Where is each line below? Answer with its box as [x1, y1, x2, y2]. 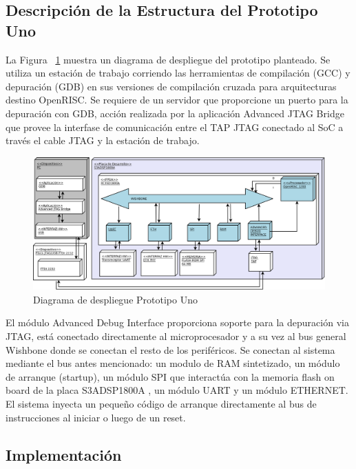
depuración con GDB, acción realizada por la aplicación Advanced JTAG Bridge [6, 106, 344, 120]
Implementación [6, 443, 122, 465]
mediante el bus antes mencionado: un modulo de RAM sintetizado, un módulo [6, 356, 340, 370]
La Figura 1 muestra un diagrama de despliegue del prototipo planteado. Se [6, 52, 331, 66]
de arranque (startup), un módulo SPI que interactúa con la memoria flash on [6, 369, 335, 383]
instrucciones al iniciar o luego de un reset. [6, 410, 186, 424]
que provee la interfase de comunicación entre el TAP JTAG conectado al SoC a [6, 119, 344, 134]
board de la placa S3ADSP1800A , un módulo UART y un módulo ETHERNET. [6, 383, 348, 397]
